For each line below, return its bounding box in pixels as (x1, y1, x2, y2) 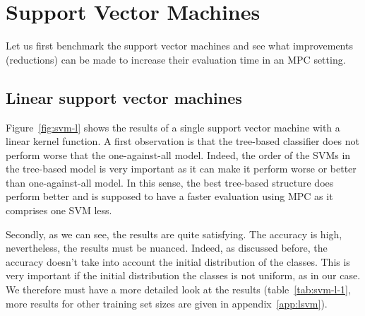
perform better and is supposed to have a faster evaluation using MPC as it (6, 189, 333, 204)
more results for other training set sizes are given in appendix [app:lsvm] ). (6, 295, 328, 310)
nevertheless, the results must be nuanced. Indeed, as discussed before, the (6, 240, 328, 255)
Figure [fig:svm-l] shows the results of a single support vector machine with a (6, 119, 340, 134)
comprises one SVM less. (6, 203, 112, 218)
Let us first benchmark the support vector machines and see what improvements (6, 38, 353, 53)
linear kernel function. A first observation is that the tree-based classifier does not (6, 134, 359, 148)
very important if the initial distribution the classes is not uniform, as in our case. (6, 268, 361, 283)
